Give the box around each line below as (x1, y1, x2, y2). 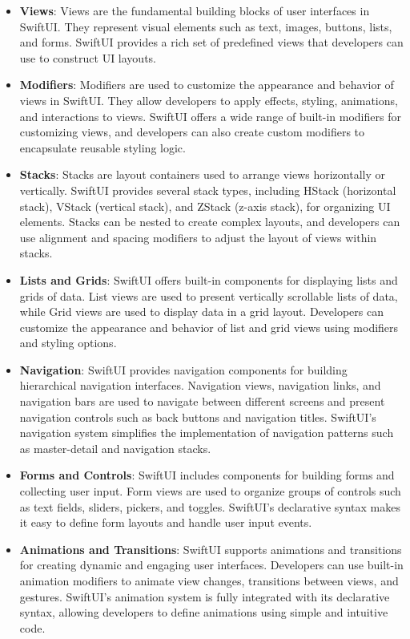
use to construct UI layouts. (19, 49, 156, 66)
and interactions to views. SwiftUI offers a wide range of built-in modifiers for (19, 107, 401, 124)
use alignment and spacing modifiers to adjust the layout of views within (19, 229, 377, 245)
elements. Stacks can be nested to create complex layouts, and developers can (19, 213, 400, 230)
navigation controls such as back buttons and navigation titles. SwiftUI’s (19, 408, 376, 425)
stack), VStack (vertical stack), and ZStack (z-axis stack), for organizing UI (19, 197, 391, 214)
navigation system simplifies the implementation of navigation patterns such (19, 424, 394, 441)
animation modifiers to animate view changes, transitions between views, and (19, 572, 399, 588)
